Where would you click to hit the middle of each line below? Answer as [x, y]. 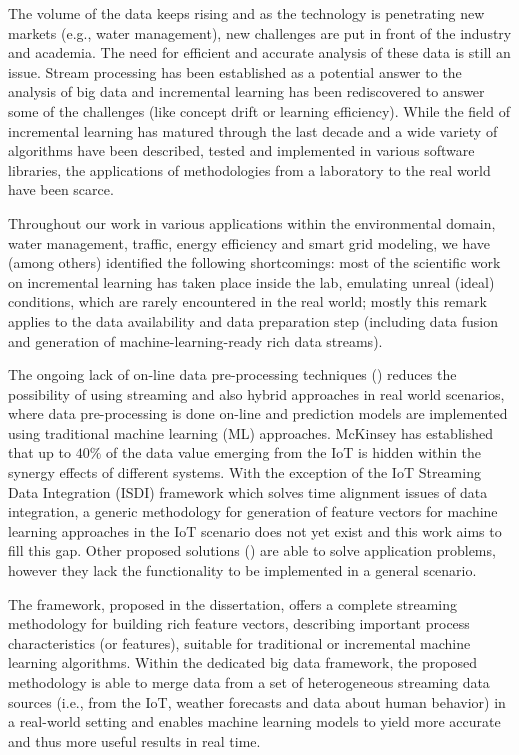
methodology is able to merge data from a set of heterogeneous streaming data [249, 682]
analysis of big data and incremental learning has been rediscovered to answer [246, 91]
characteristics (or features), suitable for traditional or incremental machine [239, 642]
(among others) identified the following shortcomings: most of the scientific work [254, 262]
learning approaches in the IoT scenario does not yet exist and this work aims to [255, 530]
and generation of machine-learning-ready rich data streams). [195, 340]
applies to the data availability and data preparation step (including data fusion [253, 320]
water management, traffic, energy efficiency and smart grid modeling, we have [249, 242]
